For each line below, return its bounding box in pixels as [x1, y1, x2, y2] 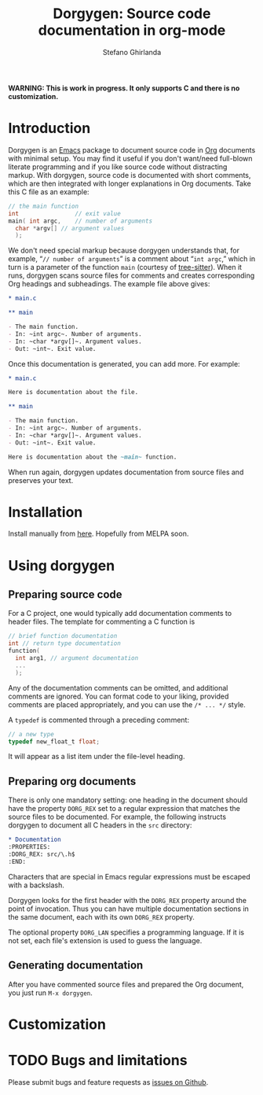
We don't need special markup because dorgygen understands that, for [8, 245, 240, 256]
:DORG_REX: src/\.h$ [8, 850, 76, 858]
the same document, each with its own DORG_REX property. [8, 912, 195, 921]
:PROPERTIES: [8, 843, 51, 851]
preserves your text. [8, 475, 74, 485]
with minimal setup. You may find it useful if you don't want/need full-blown [8, 153, 253, 163]
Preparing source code [8, 588, 123, 602]
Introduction [8, 120, 91, 138]
